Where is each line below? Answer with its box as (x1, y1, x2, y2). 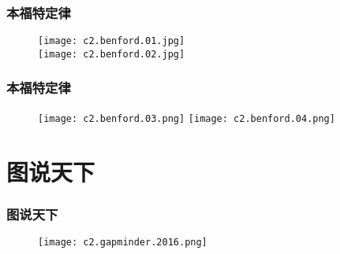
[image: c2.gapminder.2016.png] (38, 237, 207, 248)
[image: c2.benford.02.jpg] (38, 48, 185, 60)
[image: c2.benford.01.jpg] (38, 35, 185, 47)
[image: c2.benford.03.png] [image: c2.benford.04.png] (38, 112, 335, 124)
